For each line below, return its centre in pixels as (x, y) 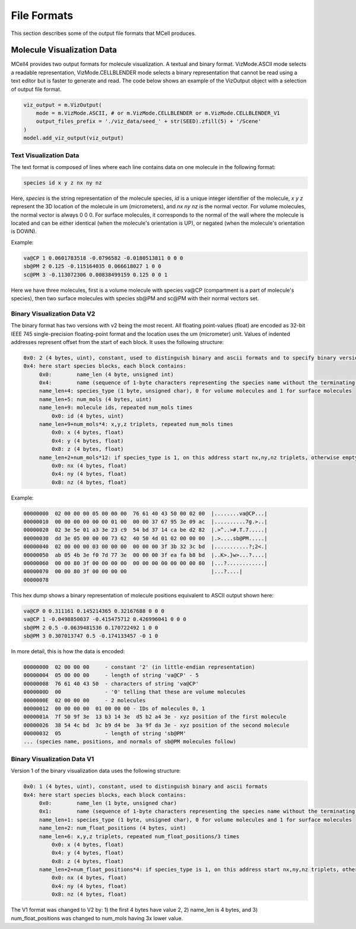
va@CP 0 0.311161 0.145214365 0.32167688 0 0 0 (94, 611)
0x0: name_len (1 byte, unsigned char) (108, 803)
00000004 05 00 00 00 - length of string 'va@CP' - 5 (111, 675)
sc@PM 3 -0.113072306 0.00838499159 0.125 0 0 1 (96, 275)
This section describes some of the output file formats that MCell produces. (104, 33)
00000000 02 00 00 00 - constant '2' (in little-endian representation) (139, 667)
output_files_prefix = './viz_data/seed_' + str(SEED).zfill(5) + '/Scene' (149, 121)
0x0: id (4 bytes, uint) (88, 416)
